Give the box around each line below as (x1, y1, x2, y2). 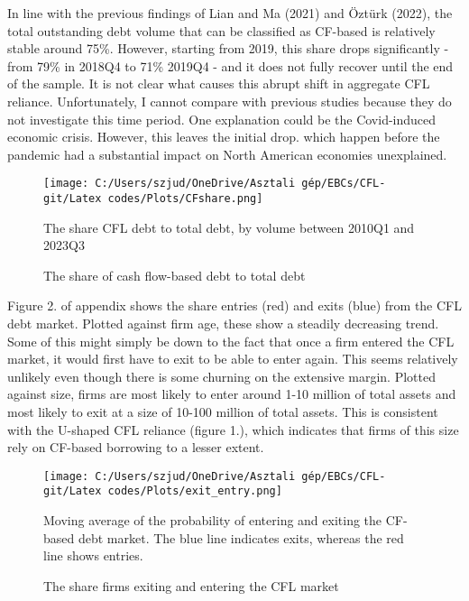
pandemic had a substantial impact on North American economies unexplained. (7, 144, 447, 163)
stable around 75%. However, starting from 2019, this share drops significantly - (7, 39, 449, 58)
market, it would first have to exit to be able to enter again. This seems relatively (7, 349, 458, 368)
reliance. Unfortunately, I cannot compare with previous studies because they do (7, 91, 452, 110)
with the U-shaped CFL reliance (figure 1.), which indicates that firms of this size (7, 420, 459, 439)
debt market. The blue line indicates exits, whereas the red (78, 528, 404, 547)
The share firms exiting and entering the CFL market (43, 576, 339, 595)
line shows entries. (43, 546, 143, 565)
